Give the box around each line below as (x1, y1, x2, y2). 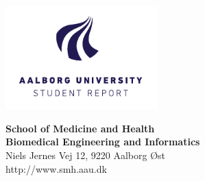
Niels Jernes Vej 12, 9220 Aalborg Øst (5, 147, 166, 162)
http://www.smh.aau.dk (5, 161, 107, 176)
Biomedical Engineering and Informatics (5, 134, 200, 149)
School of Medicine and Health (5, 121, 155, 135)
